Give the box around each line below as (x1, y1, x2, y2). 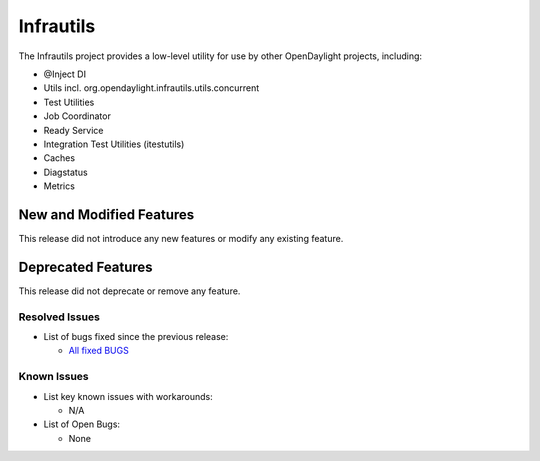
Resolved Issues (18, 310, 100, 324)
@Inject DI (43, 68, 87, 80)
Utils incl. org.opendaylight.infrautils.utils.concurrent (43, 82, 260, 94)
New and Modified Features (18, 206, 195, 223)
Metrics (43, 180, 75, 192)
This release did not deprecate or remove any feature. (18, 285, 241, 297)
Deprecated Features (18, 258, 154, 275)
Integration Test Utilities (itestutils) (43, 138, 185, 150)
